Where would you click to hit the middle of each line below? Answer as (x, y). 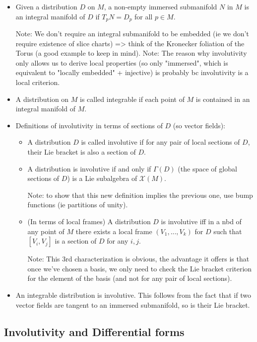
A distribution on (42, 99)
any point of (46, 231)
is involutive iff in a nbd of (201, 221)
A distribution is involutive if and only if (89, 168)
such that (228, 231)
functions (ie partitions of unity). (78, 205)
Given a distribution (46, 6)
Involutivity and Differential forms (94, 331)
